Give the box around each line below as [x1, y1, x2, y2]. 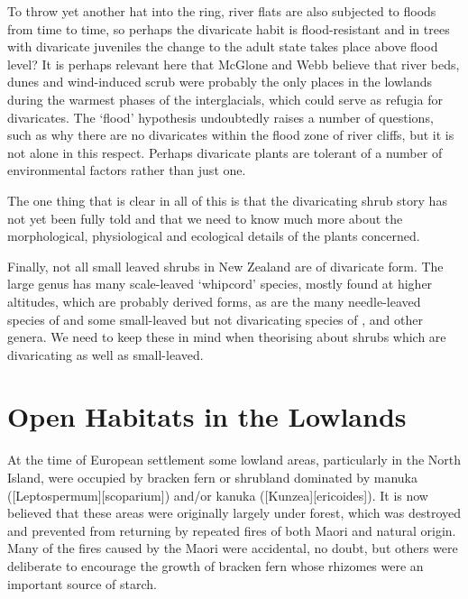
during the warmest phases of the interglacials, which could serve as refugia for [7, 89, 443, 108]
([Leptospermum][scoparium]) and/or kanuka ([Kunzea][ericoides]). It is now [7, 485, 428, 504]
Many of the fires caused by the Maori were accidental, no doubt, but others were [7, 539, 458, 558]
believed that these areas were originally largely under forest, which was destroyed [7, 503, 462, 522]
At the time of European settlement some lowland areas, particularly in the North [7, 450, 462, 469]
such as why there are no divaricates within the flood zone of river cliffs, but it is [7, 125, 454, 144]
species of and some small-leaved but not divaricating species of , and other [7, 309, 423, 328]
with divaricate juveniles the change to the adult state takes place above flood [7, 37, 438, 56]
